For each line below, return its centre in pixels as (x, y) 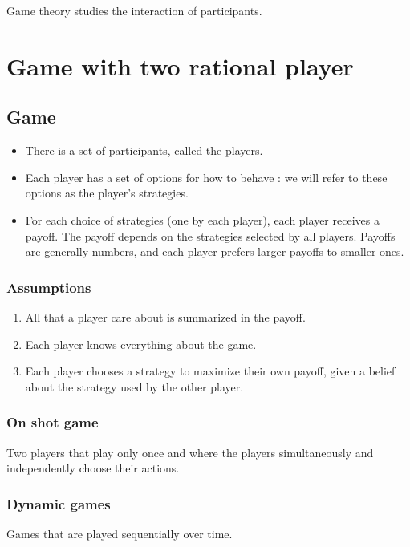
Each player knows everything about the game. (141, 344)
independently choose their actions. (93, 468)
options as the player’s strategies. (107, 193)
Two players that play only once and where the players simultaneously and (190, 452)
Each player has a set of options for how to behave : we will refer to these (206, 177)
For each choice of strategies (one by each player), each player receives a (202, 219)
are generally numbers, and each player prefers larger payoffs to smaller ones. (215, 251)
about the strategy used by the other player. (134, 386)
